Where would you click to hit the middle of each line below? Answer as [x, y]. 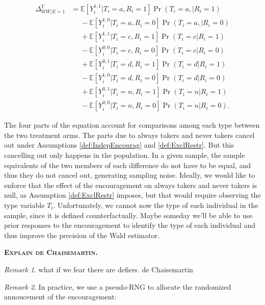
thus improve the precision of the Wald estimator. [82, 235]
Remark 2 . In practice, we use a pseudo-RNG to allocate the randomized [118, 286]
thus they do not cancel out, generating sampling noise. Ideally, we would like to [130, 175]
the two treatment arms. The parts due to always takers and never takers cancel [129, 135]
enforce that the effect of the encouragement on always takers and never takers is [131, 185]
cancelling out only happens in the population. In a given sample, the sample [125, 155]
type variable [24, 205]
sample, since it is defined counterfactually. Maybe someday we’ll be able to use [128, 215]
